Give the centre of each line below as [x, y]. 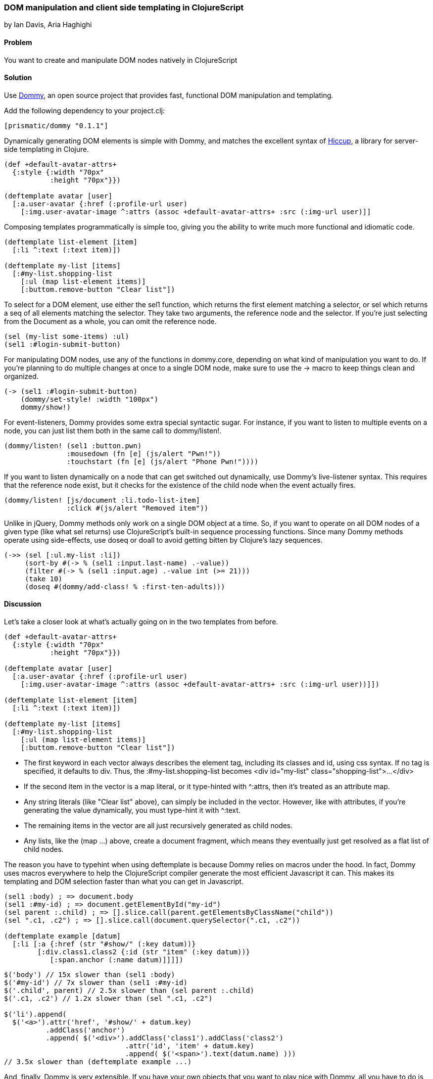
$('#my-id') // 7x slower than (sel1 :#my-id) [96, 983]
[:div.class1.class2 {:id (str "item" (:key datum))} [144, 952]
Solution [18, 78]
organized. [21, 376]
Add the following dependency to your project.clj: [84, 110]
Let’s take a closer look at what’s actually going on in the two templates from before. [141, 622]
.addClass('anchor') [85, 1030]
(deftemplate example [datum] [63, 936]
